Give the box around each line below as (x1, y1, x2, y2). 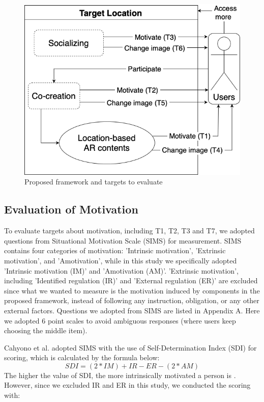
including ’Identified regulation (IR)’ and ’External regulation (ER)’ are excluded (4, 275, 258, 286)
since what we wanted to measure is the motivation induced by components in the (4, 285, 260, 296)
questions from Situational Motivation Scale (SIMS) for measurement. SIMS (4, 235, 242, 246)
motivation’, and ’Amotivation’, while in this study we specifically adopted (4, 255, 237, 265)
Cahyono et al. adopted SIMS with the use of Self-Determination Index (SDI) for (4, 342, 257, 353)
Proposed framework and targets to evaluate (24, 176, 163, 187)
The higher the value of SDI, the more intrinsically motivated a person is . (4, 369, 236, 380)
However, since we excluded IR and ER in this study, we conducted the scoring (4, 380, 251, 390)
